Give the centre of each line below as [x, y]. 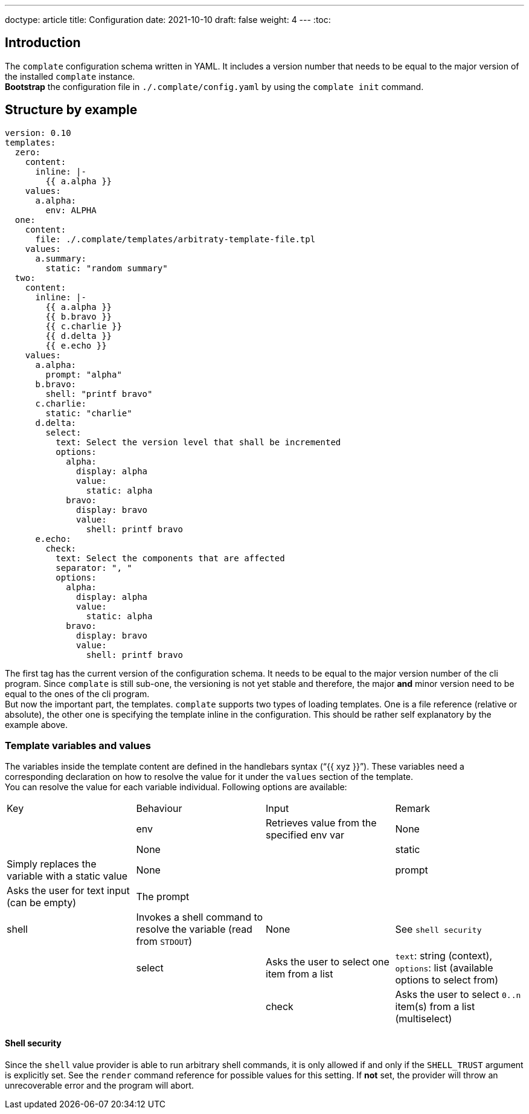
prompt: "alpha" [84, 374]
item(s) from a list [435, 1007]
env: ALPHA [71, 210]
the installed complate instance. [70, 76]
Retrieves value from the [321, 823]
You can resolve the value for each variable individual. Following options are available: [176, 787]
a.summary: [61, 258]
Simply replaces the [52, 864]
